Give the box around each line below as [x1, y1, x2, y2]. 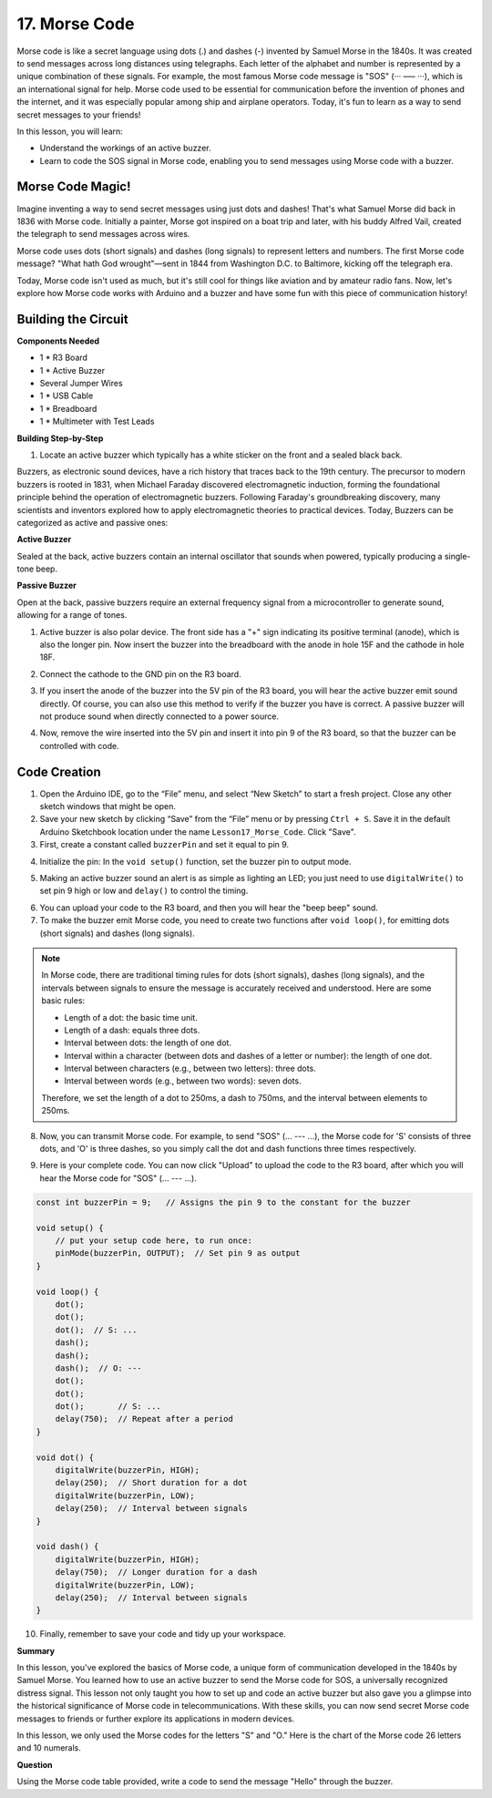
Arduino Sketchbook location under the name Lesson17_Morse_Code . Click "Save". [39, 826, 356, 837]
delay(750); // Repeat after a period [55, 1413, 234, 1424]
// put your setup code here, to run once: [55, 1235, 252, 1246]
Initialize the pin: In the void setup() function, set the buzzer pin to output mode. [39, 856, 352, 867]
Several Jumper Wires [39, 378, 123, 388]
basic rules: [41, 995, 86, 1006]
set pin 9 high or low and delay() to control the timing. [39, 885, 249, 897]
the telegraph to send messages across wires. [16, 229, 190, 240]
